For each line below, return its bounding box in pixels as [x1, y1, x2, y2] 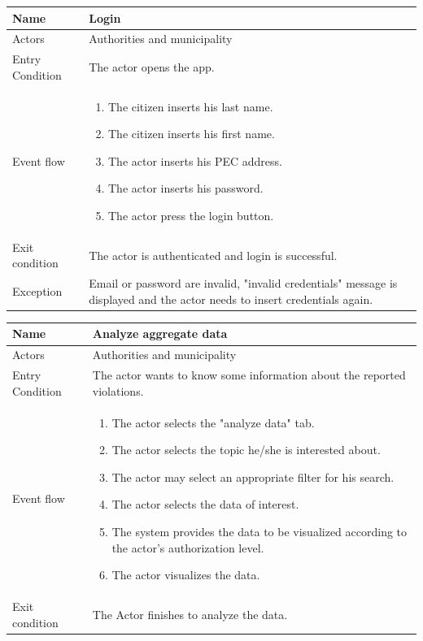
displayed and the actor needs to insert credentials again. [89, 290, 373, 307]
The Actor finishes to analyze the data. [92, 605, 288, 622]
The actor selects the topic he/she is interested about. [111, 441, 381, 458]
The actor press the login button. [107, 207, 274, 223]
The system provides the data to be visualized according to [111, 522, 408, 539]
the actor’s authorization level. [111, 539, 264, 556]
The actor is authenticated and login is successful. [89, 246, 338, 263]
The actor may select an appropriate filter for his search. [111, 468, 395, 485]
